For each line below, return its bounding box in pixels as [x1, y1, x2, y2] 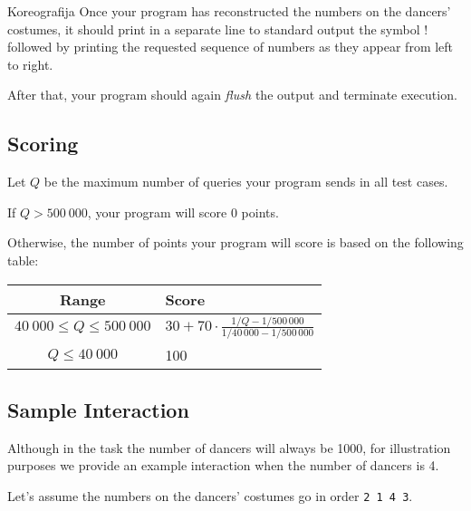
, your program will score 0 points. [87, 202, 279, 221]
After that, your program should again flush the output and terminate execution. [7, 85, 457, 104]
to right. [7, 54, 53, 73]
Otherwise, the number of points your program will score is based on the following [7, 233, 464, 252]
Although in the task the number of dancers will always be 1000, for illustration [7, 438, 451, 457]
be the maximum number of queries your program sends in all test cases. [43, 172, 448, 191]
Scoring [7, 130, 79, 158]
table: [7, 250, 39, 269]
